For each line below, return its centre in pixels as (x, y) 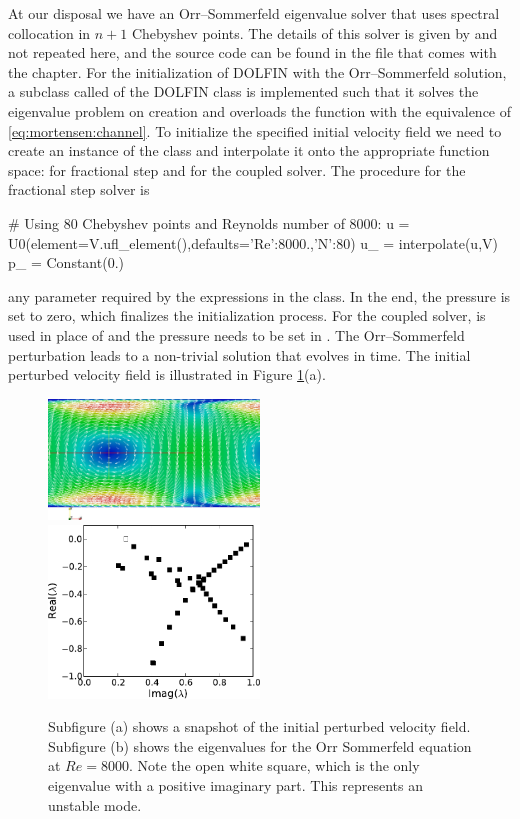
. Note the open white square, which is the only (274, 765)
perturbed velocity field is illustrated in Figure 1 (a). (167, 374)
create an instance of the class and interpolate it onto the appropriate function (249, 150)
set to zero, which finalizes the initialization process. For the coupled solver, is (247, 315)
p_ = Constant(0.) (66, 262)
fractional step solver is (79, 189)
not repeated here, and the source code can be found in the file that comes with (252, 52)
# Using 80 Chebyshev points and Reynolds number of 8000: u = (209, 222)
